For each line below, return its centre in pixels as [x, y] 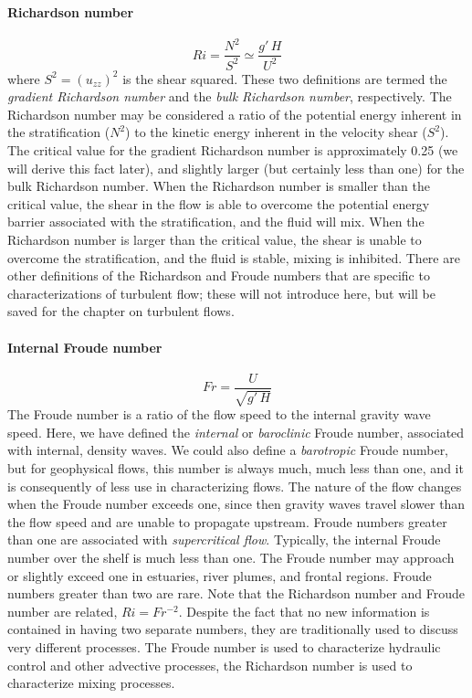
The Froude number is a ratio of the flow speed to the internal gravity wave [219, 414]
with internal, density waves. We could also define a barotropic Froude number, [228, 450]
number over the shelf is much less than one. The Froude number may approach [231, 558]
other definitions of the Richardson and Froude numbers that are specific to [219, 275]
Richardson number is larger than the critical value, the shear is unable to [215, 240]
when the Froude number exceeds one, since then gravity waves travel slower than [236, 504]
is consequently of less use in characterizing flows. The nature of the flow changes [235, 486]
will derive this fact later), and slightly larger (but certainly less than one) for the [236, 168]
